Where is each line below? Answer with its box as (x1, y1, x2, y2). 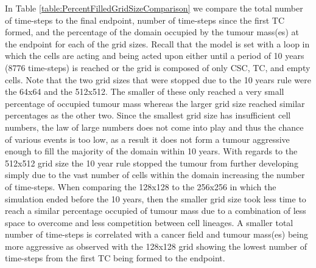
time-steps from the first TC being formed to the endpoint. (5, 252, 225, 264)
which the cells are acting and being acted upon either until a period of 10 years (5, 49, 304, 62)
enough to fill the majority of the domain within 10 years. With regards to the (5, 145, 298, 157)
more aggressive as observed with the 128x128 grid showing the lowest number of (5, 239, 307, 252)
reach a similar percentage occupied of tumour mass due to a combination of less (5, 204, 306, 217)
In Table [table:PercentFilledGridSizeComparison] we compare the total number (5, 2, 303, 14)
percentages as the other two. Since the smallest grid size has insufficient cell (5, 109, 291, 122)
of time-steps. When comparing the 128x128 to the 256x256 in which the (5, 180, 276, 193)
